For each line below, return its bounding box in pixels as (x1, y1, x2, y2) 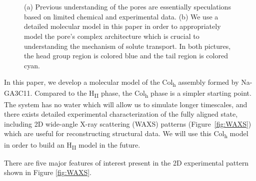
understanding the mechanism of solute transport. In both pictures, (24, 40, 231, 51)
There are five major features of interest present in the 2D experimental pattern (4, 157, 249, 168)
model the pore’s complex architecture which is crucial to (24, 30, 199, 41)
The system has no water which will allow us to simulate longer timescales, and (4, 99, 247, 109)
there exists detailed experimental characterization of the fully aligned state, (4, 109, 238, 119)
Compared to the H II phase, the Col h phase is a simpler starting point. (34, 88, 251, 100)
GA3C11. (4, 88, 32, 98)
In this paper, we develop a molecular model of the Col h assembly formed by (4, 77, 239, 89)
